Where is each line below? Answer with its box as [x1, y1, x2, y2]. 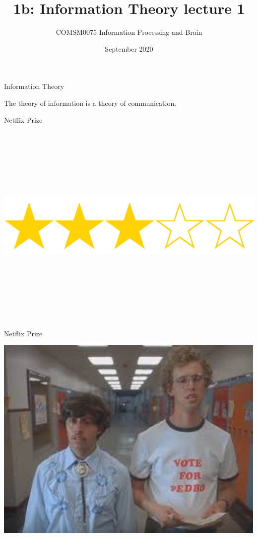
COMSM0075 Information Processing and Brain [56, 27, 202, 37]
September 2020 [105, 43, 153, 54]
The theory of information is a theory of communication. [4, 97, 177, 108]
